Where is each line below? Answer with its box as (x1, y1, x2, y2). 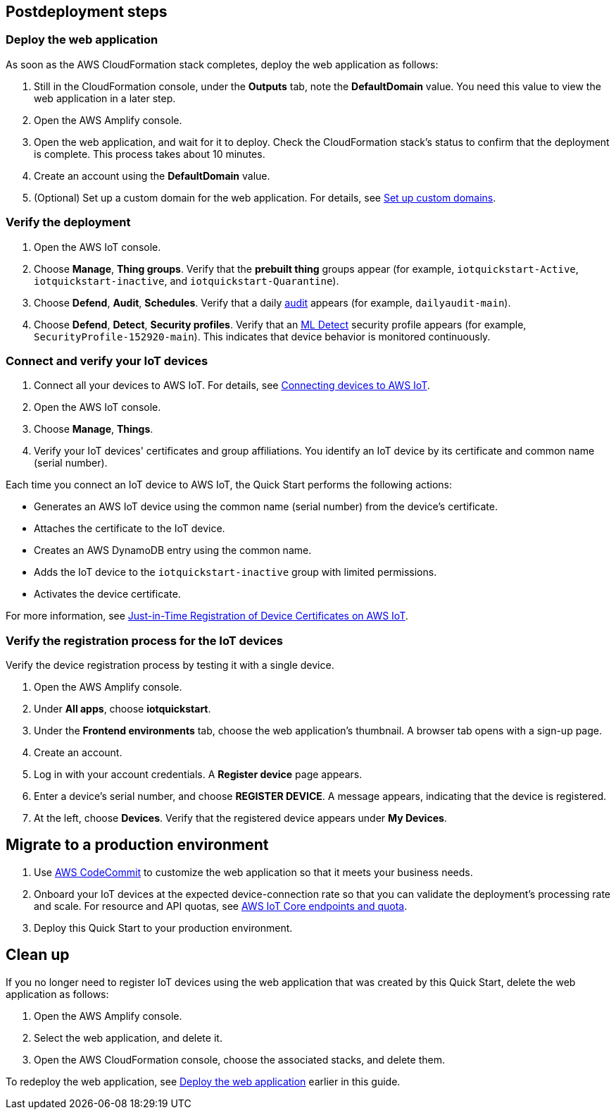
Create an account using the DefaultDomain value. (34, 169, 270, 182)
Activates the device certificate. (34, 588, 181, 600)
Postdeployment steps (6, 3, 168, 20)
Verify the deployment (6, 215, 131, 230)
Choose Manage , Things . (34, 423, 153, 436)
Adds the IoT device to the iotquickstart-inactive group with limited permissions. (34, 566, 437, 579)
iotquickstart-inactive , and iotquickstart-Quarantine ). (34, 274, 339, 287)
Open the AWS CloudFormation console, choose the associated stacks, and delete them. (34, 1053, 445, 1066)
